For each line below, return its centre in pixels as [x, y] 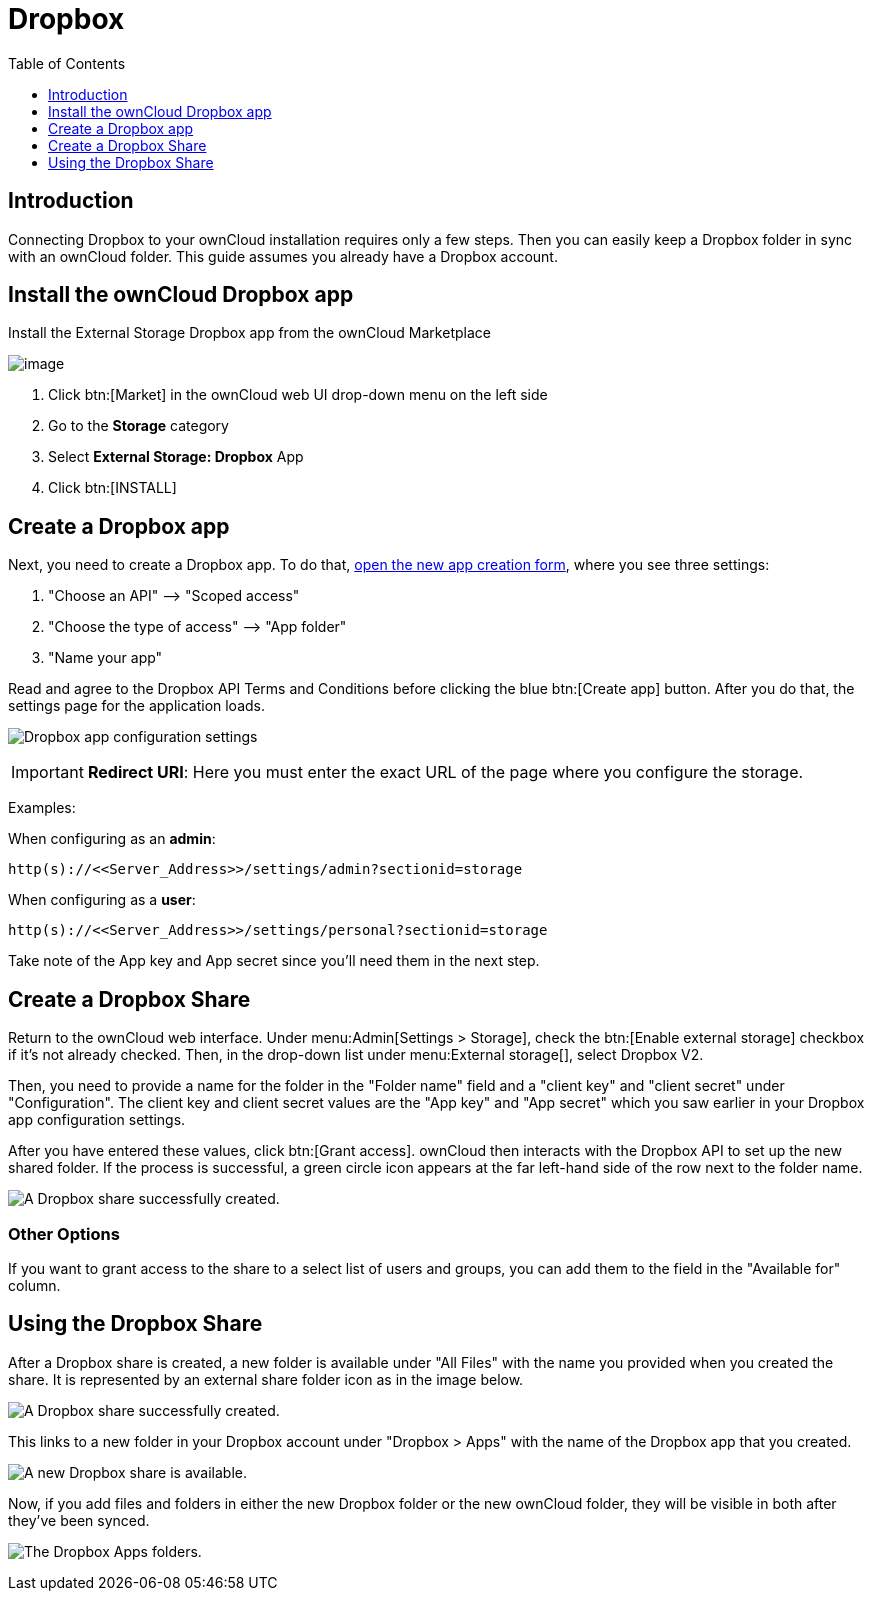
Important [47, 772]
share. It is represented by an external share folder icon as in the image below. [266, 1379]
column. [34, 1285]
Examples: [42, 808]
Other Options [64, 1233]
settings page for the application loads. [137, 706]
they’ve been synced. [79, 1520]
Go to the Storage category [138, 426]
